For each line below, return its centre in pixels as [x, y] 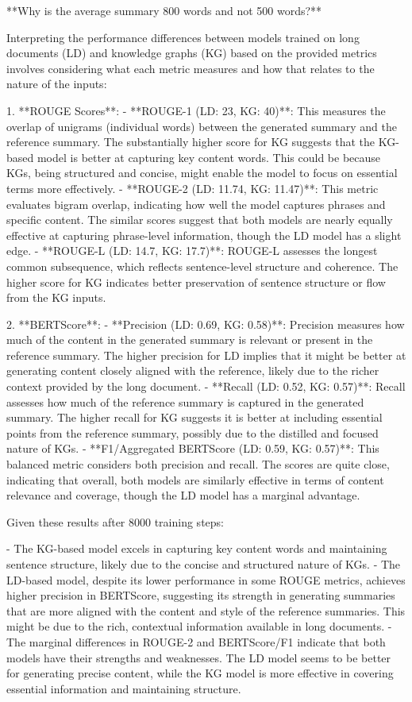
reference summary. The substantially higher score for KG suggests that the [191, 142]
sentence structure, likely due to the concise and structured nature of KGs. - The [204, 564]
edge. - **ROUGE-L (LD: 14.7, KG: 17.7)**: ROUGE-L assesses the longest [192, 251]
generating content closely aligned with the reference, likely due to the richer [193, 370]
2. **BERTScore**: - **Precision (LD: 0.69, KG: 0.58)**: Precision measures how [206, 324]
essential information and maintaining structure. [124, 688]
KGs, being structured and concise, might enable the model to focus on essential [202, 173]
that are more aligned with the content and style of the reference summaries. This [206, 610]
